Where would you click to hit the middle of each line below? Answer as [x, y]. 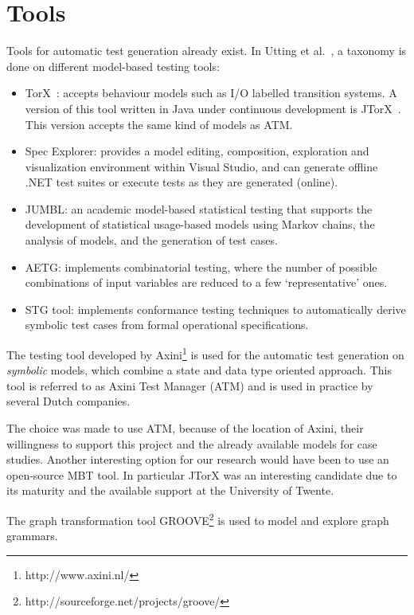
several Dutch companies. [68, 401]
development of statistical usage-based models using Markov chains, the [200, 224]
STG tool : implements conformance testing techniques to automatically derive [215, 309]
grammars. [32, 536]
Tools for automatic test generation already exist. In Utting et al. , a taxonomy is [207, 51]
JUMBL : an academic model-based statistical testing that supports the [199, 208]
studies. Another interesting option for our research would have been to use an [198, 459]
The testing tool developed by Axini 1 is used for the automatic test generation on [205, 353]
